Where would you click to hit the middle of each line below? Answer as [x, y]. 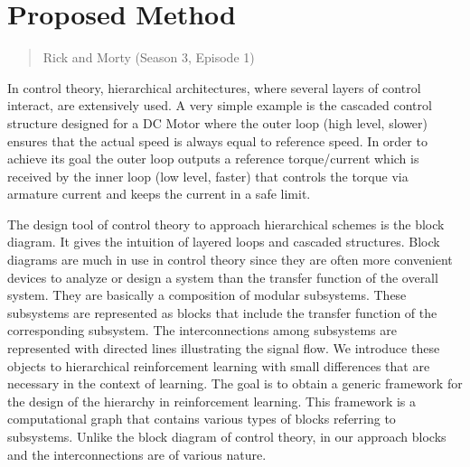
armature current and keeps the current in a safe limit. [159, 194]
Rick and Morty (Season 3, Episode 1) [149, 57]
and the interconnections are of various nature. [137, 454]
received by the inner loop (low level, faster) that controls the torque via [208, 176]
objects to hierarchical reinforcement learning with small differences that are [219, 365]
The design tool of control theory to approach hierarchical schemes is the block [226, 224]
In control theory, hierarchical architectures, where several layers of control [214, 87]
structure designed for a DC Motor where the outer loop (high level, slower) [218, 122]
